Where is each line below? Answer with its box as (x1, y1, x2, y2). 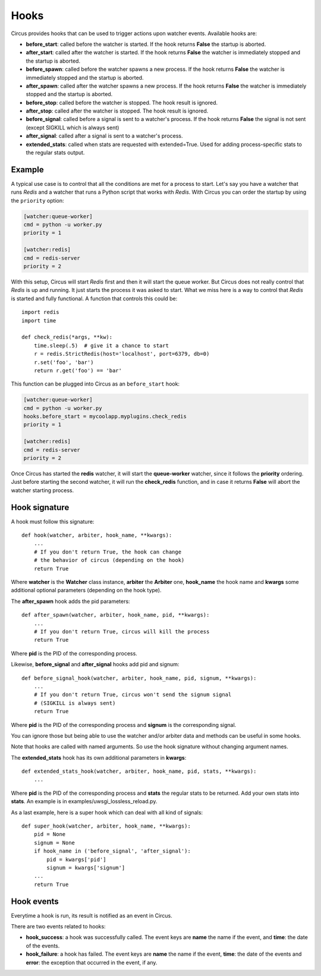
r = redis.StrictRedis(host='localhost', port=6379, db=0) (33, 350, 210, 358)
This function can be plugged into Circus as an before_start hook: (11, 380, 180, 387)
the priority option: (11, 197, 64, 204)
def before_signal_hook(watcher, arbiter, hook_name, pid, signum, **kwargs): (21, 675, 257, 682)
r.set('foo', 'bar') (33, 359, 94, 366)
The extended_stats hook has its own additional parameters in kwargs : (11, 754, 187, 761)
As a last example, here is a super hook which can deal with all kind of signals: (11, 809, 203, 816)
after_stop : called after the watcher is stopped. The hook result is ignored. (26, 107, 209, 114)
